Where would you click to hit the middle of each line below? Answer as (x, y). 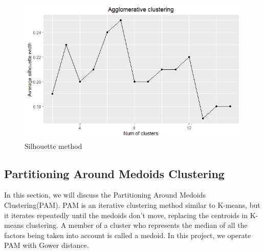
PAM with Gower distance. (47, 245)
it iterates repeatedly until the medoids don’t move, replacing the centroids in (126, 215)
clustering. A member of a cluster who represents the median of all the (137, 225)
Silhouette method (53, 146)
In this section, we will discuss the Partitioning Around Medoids (105, 195)
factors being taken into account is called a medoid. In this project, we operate (128, 235)
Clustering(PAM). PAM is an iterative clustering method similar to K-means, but (132, 205)
